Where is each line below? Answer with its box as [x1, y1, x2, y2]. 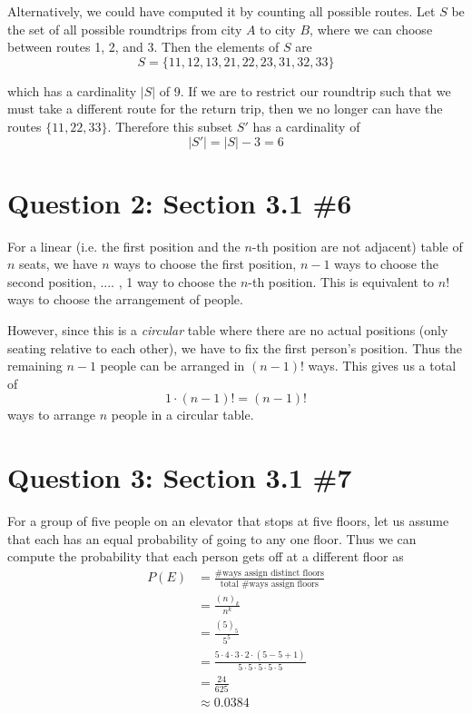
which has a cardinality [7, 81, 137, 100]
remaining [7, 356, 63, 375]
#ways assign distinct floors [214, 568, 324, 578]
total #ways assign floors [220, 579, 319, 589]
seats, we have [19, 254, 98, 273]
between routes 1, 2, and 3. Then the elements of [7, 37, 280, 56]
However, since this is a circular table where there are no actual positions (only [7, 321, 448, 340]
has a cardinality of [252, 116, 360, 135]
